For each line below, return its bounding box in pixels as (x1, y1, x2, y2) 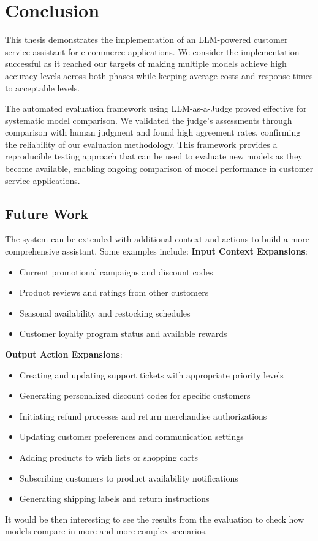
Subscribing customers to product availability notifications (19, 471, 238, 484)
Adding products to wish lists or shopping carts (19, 450, 198, 463)
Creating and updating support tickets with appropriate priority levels (19, 368, 284, 381)
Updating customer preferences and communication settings (19, 430, 244, 443)
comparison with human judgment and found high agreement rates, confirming (5, 126, 301, 139)
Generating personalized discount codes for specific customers (19, 389, 251, 402)
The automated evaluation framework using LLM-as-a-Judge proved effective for (5, 102, 307, 115)
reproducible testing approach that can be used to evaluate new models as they (5, 150, 303, 163)
